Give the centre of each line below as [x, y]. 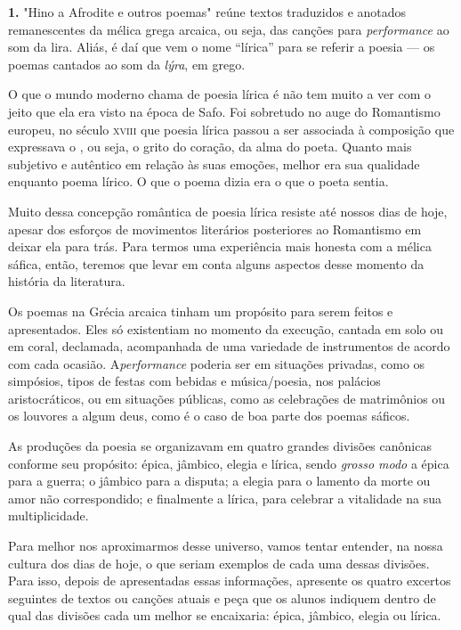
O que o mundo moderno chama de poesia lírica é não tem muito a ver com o [219, 94]
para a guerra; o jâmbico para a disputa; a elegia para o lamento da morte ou [219, 481]
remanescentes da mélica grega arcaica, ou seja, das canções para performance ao [229, 29]
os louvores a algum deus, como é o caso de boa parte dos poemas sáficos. [209, 416]
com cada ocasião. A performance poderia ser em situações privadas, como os [217, 363]
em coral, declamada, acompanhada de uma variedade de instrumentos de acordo [229, 346]
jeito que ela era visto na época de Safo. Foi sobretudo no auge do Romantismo [224, 111]
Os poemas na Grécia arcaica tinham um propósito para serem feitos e [201, 311]
